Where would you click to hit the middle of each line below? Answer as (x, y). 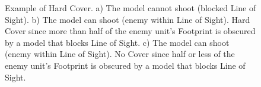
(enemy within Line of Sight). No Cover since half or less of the (120, 54)
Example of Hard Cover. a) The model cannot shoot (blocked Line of (130, 8)
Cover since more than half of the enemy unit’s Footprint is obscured (130, 31)
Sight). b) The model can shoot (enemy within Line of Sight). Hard (128, 19)
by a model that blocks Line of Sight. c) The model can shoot (117, 42)
